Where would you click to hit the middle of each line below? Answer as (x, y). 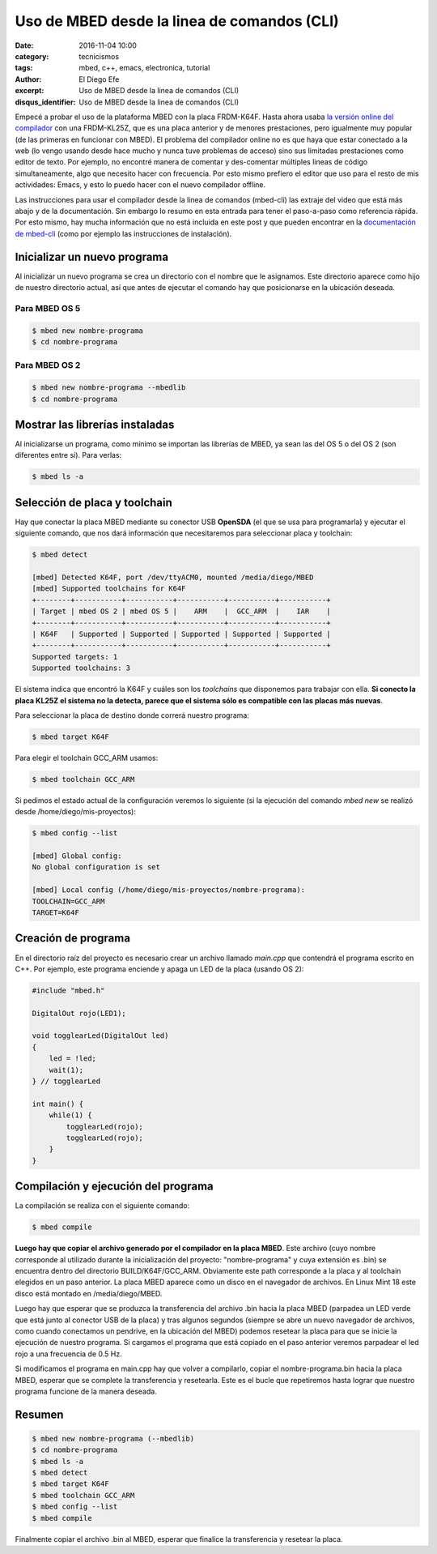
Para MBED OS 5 (48, 308)
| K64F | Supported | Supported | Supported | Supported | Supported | (181, 634)
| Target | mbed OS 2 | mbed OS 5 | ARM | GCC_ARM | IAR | (181, 611)
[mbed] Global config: (77, 856)
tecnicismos (99, 56)
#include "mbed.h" (68, 990)
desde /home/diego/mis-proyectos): (76, 812)
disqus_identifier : (45, 102)
